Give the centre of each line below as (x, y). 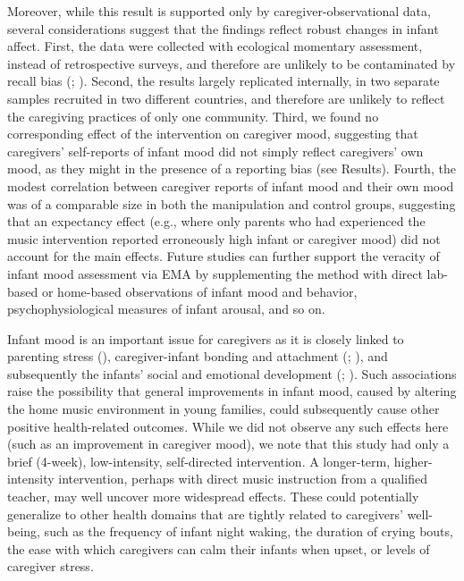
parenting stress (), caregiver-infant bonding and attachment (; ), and (198, 356)
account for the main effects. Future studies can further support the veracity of (224, 256)
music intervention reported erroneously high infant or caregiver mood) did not (224, 238)
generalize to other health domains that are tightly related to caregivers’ (205, 514)
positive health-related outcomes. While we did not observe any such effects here (228, 426)
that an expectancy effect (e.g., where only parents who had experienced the (216, 221)
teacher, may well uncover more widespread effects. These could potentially (213, 497)
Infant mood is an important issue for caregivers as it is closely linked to (206, 338)
